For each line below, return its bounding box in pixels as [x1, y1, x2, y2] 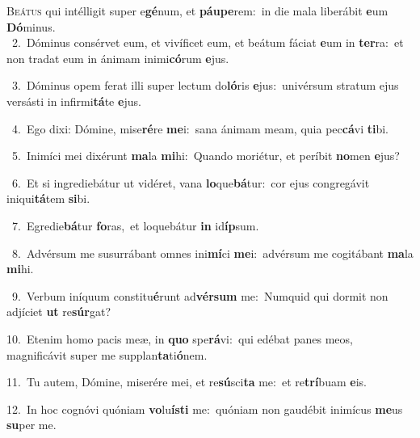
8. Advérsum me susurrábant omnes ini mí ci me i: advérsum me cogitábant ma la [11, 244, 414, 261]
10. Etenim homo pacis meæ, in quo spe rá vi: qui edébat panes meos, [6, 330, 353, 347]
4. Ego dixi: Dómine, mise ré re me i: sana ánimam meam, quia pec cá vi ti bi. [11, 120, 388, 137]
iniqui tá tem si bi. [6, 190, 90, 207]
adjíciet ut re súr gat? [6, 303, 111, 320]
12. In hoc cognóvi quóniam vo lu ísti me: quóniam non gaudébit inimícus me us [6, 400, 403, 417]
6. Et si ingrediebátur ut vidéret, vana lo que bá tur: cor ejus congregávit [11, 174, 370, 191]
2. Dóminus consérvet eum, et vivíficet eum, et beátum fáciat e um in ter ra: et [11, 34, 404, 51]
